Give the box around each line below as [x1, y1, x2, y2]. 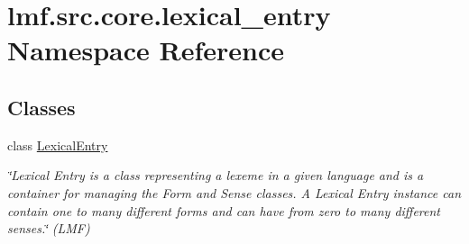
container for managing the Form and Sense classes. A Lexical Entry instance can [7, 183, 462, 202]
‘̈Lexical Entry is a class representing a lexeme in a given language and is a [7, 166, 424, 185]
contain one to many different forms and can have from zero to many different [7, 201, 441, 220]
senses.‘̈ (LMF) [7, 219, 90, 238]
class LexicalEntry [7, 135, 108, 154]
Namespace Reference [7, 32, 284, 68]
